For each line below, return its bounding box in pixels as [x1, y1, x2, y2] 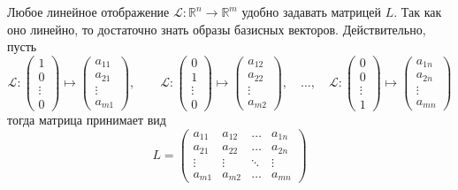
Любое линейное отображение [7, 3, 170, 20]
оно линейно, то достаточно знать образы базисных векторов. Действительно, [7, 19, 426, 38]
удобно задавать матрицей [241, 3, 382, 20]
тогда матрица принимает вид [7, 110, 166, 128]
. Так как [393, 3, 442, 20]
